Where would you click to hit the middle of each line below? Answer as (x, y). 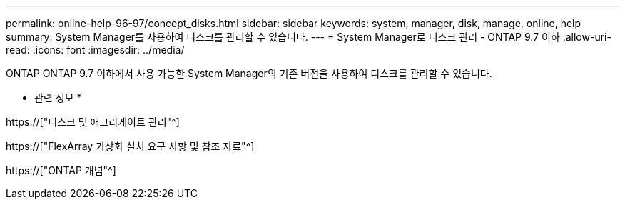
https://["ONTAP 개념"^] (61, 170)
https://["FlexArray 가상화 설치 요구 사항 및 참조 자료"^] (130, 146)
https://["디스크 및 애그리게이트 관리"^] (93, 122)
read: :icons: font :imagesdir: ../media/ (95, 50)
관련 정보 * (58, 97)
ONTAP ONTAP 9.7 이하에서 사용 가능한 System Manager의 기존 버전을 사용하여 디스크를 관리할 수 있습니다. (249, 73)
